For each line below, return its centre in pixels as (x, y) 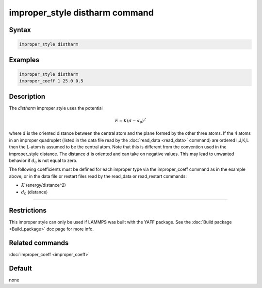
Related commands (39, 243)
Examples (24, 60)
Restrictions (28, 211)
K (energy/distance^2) (44, 185)
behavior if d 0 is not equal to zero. (43, 161)
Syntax (20, 30)
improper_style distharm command (81, 13)
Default (20, 268)
